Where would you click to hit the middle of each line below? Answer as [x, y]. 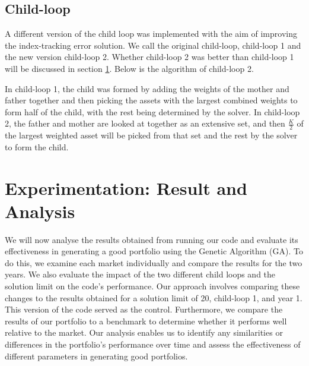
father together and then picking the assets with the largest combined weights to [151, 100]
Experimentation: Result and [126, 187]
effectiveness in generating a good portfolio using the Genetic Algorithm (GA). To [154, 251]
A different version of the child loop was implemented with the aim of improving [151, 34]
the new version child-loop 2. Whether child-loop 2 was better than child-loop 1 [149, 57]
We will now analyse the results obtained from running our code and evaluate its [152, 239]
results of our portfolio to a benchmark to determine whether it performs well [146, 321]
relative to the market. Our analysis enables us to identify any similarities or [144, 332]
